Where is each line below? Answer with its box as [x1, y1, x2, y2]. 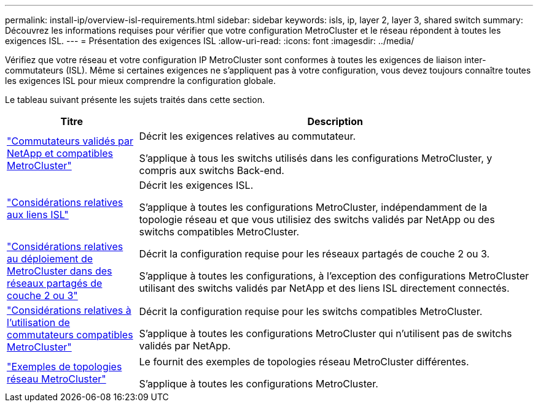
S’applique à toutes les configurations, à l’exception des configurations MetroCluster [139, 270, 529, 282]
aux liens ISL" [7, 208, 69, 221]
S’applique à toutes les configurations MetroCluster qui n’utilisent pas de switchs [139, 327, 512, 340]
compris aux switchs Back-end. [139, 164, 284, 177]
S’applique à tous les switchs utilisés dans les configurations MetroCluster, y [139, 152, 493, 164]
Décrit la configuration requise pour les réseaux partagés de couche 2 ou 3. [139, 248, 490, 260]
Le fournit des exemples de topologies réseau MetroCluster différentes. [139, 356, 469, 368]
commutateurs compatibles [7, 329, 133, 341]
